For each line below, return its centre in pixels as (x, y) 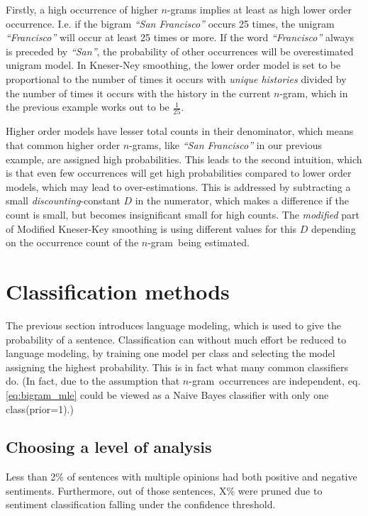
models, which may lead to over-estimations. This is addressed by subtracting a (178, 186)
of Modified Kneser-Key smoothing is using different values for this (151, 228)
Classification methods (118, 291)
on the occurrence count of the (72, 242)
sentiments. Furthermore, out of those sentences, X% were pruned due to (164, 490)
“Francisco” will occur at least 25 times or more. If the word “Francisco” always (180, 37)
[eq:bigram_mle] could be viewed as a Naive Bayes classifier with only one (167, 394)
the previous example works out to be (88, 107)
